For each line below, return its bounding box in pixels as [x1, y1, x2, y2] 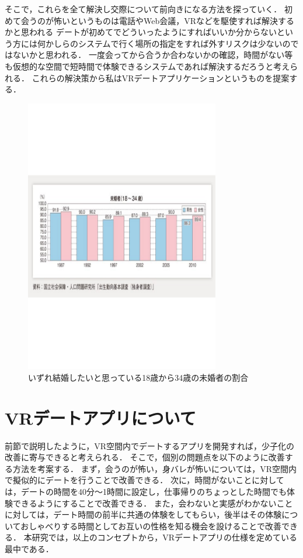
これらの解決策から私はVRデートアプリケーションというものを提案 [32, 71, 290, 84]
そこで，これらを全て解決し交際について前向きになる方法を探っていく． [5, 3, 282, 15]
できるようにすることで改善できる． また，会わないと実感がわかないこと [12, 497, 293, 509]
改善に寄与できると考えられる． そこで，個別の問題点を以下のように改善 [5, 451, 285, 463]
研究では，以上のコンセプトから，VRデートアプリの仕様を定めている [32, 531, 298, 543]
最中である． [5, 542, 54, 554]
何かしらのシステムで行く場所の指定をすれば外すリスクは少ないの [37, 37, 291, 49]
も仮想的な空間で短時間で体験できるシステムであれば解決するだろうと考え [5, 60, 290, 72]
